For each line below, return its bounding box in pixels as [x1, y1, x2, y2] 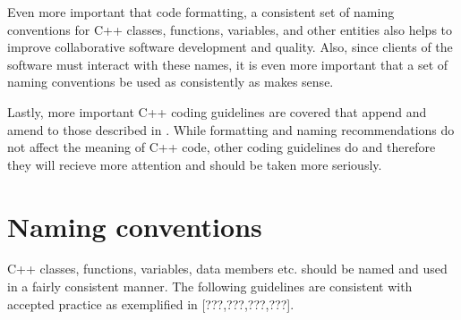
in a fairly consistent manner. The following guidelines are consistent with [7, 277, 413, 296]
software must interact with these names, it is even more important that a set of [7, 55, 448, 73]
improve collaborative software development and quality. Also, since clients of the [7, 38, 453, 56]
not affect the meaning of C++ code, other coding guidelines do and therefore [7, 138, 436, 156]
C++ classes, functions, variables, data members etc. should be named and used [7, 259, 448, 278]
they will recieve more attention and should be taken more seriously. [7, 155, 382, 173]
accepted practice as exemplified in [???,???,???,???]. [7, 294, 295, 313]
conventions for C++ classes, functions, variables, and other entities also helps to [7, 20, 453, 38]
